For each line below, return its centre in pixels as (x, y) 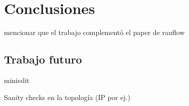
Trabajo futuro (43, 59)
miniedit (17, 80)
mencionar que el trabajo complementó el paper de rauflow (94, 32)
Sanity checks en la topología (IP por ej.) (67, 97)
